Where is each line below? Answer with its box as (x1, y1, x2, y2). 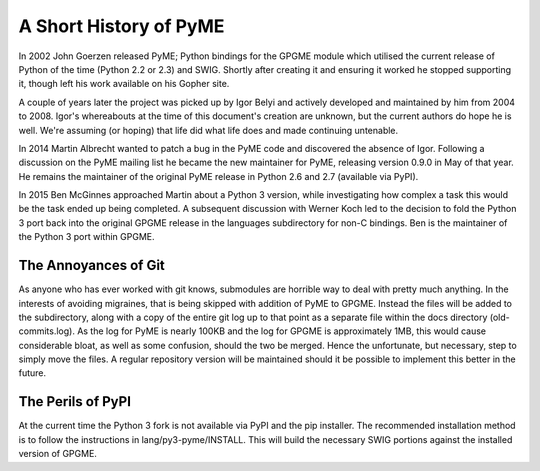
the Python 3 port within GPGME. (18, 231, 155, 243)
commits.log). (18, 325, 75, 337)
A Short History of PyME (18, 15, 225, 37)
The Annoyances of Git (18, 257, 165, 274)
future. (18, 367, 47, 379)
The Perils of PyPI (18, 393, 132, 410)
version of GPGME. (18, 448, 97, 460)
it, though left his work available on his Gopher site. (18, 78, 230, 90)
